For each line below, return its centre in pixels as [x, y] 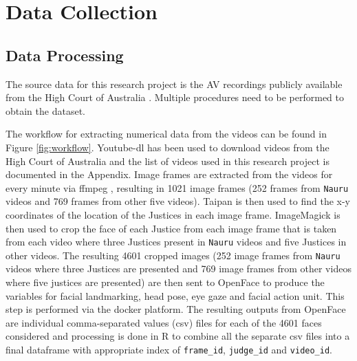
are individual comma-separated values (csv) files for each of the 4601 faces [164, 322]
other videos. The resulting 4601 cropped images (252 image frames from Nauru [173, 255]
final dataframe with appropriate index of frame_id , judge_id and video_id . [169, 350]
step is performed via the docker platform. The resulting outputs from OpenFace [176, 309]
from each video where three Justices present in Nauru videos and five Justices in [176, 242]
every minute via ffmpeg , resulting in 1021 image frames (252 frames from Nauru [177, 187]
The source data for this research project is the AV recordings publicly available [174, 84]
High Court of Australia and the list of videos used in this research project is [167, 161]
